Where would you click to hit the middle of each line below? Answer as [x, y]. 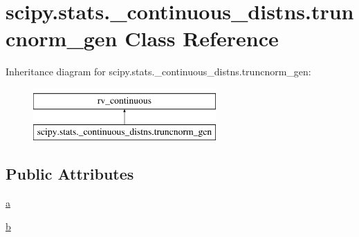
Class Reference [202, 38]
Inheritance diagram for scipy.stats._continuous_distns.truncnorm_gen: [158, 72]
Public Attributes [70, 174]
